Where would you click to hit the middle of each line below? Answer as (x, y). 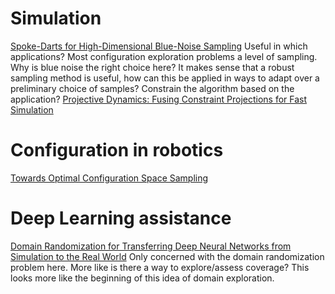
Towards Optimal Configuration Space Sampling (109, 178)
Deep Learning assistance (121, 218)
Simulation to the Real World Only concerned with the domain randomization (167, 256)
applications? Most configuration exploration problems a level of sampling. (164, 56)
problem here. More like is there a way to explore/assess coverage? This (160, 267)
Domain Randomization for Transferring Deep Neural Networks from (151, 246)
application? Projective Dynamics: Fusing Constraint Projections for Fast (159, 99)
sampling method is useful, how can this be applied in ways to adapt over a (165, 78)
